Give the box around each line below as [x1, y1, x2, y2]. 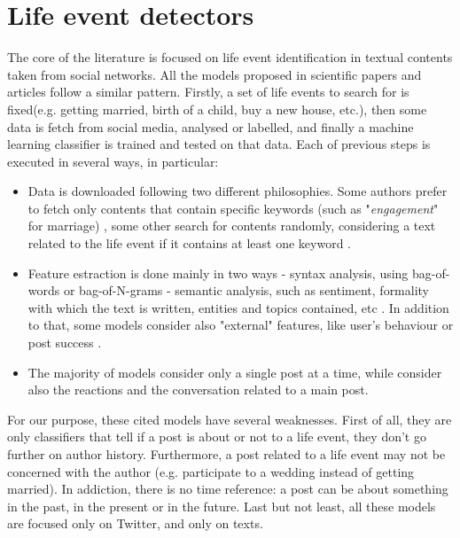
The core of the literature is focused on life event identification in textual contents [7, 48, 453, 66]
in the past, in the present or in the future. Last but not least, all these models [7, 496, 436, 515]
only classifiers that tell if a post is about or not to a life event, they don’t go [7, 427, 426, 446]
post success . [27, 333, 102, 352]
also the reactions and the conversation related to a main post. [27, 380, 369, 399]
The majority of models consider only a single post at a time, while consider [27, 363, 442, 381]
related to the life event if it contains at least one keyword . [27, 234, 352, 253]
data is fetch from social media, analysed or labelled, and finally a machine [7, 117, 414, 136]
